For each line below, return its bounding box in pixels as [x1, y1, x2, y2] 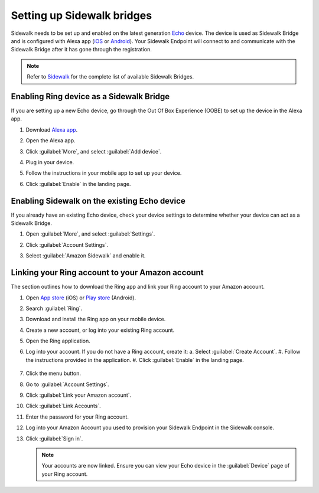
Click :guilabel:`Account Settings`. [25, 241, 109, 248]
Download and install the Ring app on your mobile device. [25, 316, 166, 323]
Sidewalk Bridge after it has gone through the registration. [11, 46, 152, 53]
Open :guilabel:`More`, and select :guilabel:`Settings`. [25, 230, 155, 237]
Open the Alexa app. [25, 137, 76, 144]
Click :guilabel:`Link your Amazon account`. [25, 391, 132, 399]
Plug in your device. [25, 158, 74, 165]
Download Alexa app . [25, 126, 78, 133]
